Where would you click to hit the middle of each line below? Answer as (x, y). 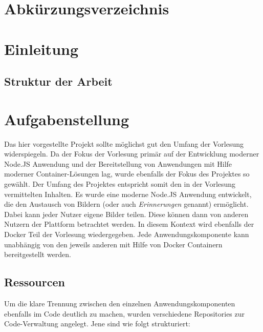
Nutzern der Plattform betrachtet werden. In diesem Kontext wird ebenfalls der (129, 224)
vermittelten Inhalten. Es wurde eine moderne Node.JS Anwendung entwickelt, (128, 194)
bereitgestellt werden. (38, 254)
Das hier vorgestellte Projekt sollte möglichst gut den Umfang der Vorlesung (124, 143)
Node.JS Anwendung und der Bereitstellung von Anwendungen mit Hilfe (118, 163)
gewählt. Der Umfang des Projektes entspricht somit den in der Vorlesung (120, 184)
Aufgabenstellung (67, 119)
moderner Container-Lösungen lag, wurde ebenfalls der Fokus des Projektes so (127, 174)
